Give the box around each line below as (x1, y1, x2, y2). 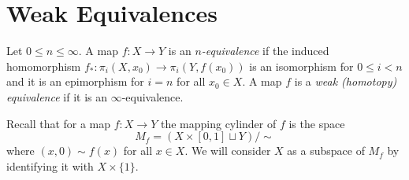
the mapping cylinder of (160, 115, 277, 131)
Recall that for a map (6, 115, 111, 131)
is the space (288, 115, 345, 131)
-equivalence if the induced (201, 42, 329, 59)
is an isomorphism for (249, 57, 354, 74)
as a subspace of (287, 142, 365, 159)
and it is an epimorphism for (6, 73, 144, 90)
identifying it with (6, 157, 94, 174)
